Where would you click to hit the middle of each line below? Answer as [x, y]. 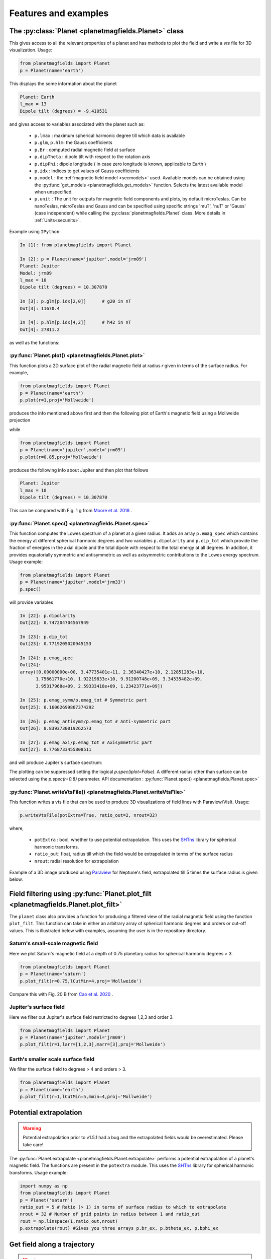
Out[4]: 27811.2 [40, 329]
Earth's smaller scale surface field [52, 1059]
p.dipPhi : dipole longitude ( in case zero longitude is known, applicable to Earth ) [120, 164]
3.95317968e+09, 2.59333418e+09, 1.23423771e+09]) [99, 686]
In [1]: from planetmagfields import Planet [76, 245]
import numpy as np [44, 1186]
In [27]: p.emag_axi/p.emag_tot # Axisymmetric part [86, 742]
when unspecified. [53, 192]
